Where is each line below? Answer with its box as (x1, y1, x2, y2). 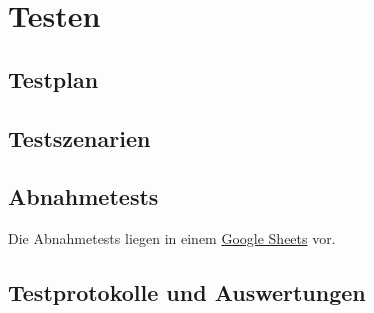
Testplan (8, 63, 99, 94)
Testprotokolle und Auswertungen (8, 277, 366, 308)
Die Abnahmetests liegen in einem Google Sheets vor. (8, 228, 336, 249)
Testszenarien (8, 122, 151, 153)
